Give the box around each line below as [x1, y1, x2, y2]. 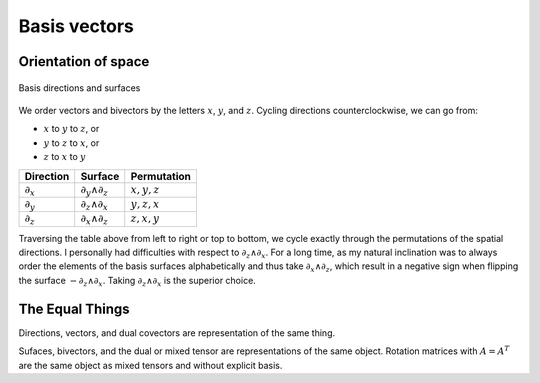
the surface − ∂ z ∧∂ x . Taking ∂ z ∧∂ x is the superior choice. [18, 274, 257, 289]
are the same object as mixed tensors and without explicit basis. [18, 359, 283, 371]
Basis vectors [18, 15, 135, 37]
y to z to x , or [43, 136, 100, 149]
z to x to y [43, 151, 87, 163]
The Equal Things [18, 300, 130, 317]
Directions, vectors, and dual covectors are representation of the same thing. [18, 326, 336, 339]
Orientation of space [18, 53, 150, 70]
